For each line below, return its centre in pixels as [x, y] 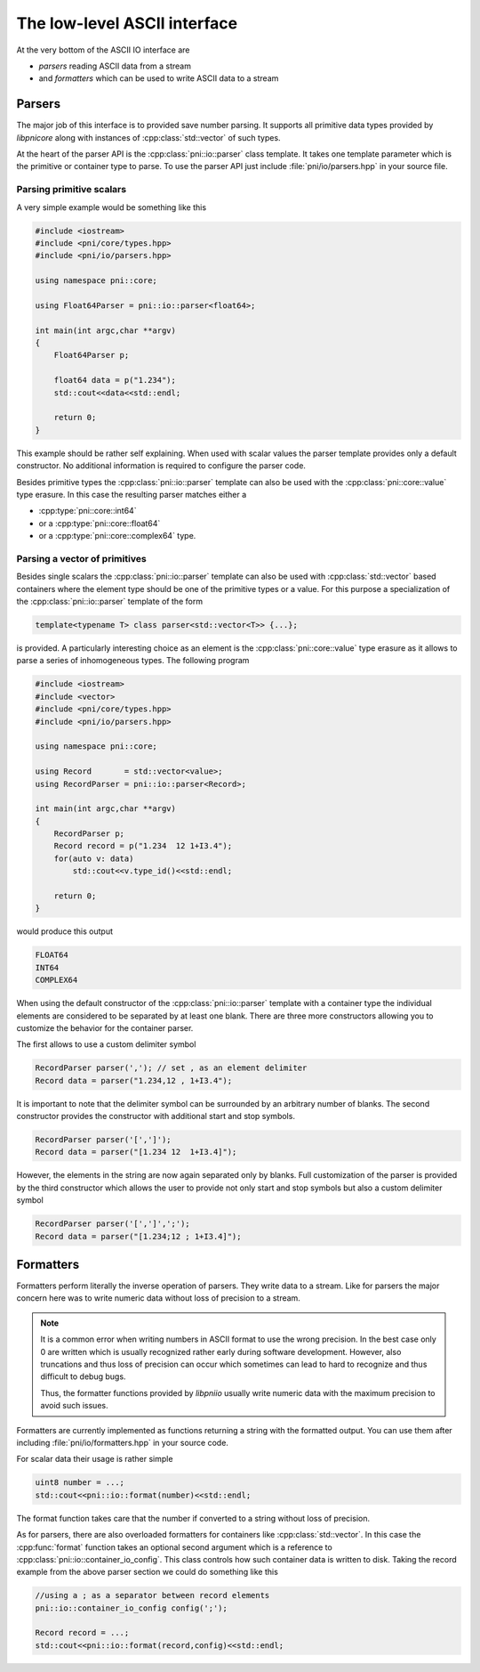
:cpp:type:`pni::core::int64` [88, 511]
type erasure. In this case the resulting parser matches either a [132, 494]
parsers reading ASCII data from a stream [115, 66]
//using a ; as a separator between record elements [152, 1595]
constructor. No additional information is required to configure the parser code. [161, 466]
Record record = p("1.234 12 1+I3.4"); [143, 846]
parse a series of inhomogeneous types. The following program [133, 661]
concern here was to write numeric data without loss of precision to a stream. [159, 1298]
